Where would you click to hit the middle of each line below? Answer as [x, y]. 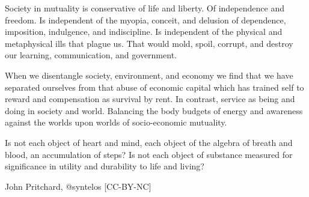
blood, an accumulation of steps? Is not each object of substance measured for [149, 154]
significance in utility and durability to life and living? [105, 166]
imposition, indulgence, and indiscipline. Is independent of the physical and [144, 32]
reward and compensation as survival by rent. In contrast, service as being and [150, 99]
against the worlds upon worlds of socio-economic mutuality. [116, 122]
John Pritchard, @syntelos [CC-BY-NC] [78, 186]
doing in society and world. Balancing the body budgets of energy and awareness [154, 110]
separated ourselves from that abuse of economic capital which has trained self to [154, 87]
